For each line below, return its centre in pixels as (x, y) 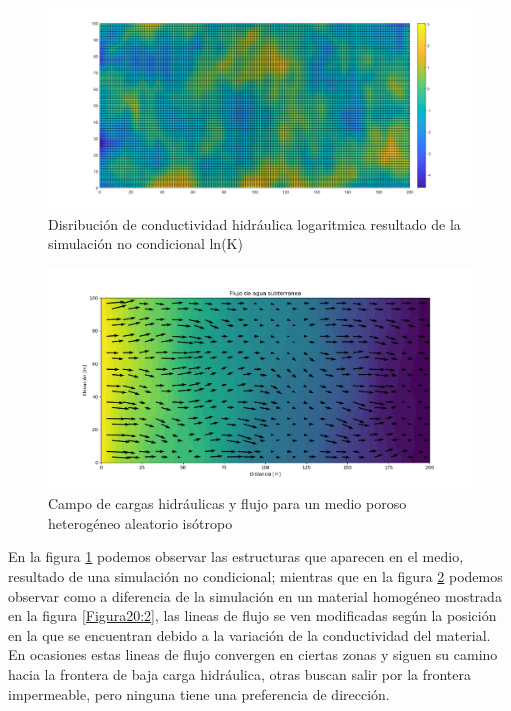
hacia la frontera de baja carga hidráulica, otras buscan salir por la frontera (240, 673)
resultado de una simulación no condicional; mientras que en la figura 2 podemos (255, 575)
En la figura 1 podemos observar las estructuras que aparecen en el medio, (236, 556)
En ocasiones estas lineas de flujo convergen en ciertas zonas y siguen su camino (253, 654)
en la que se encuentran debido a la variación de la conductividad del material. (249, 634)
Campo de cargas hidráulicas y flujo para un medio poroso (227, 503)
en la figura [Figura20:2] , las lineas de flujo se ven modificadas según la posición (252, 615)
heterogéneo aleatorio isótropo (140, 522)
